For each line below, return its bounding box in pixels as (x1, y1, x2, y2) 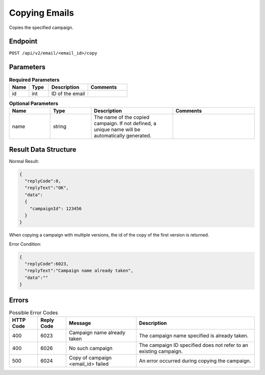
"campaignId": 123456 (29, 206, 82, 211)
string (53, 123, 67, 130)
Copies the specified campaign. (9, 25, 74, 30)
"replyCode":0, (25, 178, 61, 184)
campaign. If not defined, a (94, 120, 157, 127)
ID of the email (51, 90, 85, 97)
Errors (9, 296, 29, 304)
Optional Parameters (9, 100, 58, 107)
